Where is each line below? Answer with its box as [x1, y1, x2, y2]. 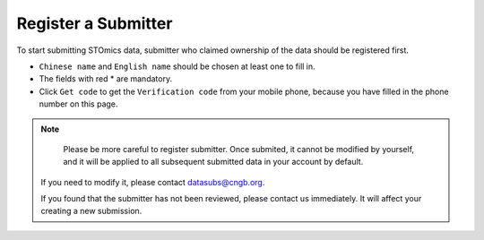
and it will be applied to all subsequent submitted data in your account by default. [63, 157, 364, 167]
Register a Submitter [16, 13, 173, 33]
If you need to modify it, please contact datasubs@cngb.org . [40, 176, 265, 187]
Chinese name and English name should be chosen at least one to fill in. [39, 61, 315, 72]
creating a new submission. [40, 206, 143, 217]
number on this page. [39, 99, 118, 109]
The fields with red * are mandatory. [39, 73, 173, 84]
